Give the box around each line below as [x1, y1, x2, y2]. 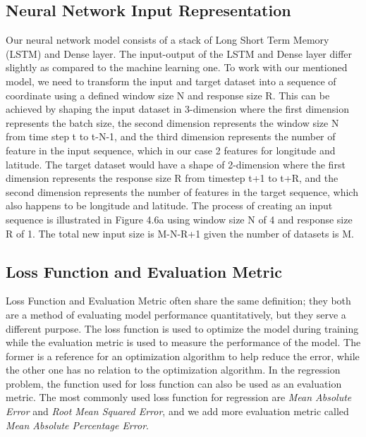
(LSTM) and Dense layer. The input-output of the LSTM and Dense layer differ [6, 46, 353, 61]
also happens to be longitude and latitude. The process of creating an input [6, 198, 333, 213]
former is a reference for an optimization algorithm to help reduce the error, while [6, 348, 360, 363]
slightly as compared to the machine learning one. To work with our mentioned [6, 60, 348, 75]
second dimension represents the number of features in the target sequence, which [6, 184, 358, 199]
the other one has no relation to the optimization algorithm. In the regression [6, 362, 341, 377]
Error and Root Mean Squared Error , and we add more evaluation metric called [6, 404, 349, 419]
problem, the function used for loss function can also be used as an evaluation [6, 376, 342, 390]
